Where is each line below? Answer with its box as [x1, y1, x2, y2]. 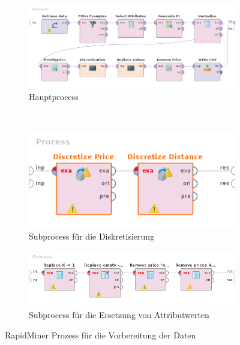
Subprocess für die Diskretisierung [29, 229, 155, 242]
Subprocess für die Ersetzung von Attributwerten [29, 308, 209, 321]
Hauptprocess [29, 90, 79, 102]
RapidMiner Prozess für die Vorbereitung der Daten [5, 328, 196, 341]
